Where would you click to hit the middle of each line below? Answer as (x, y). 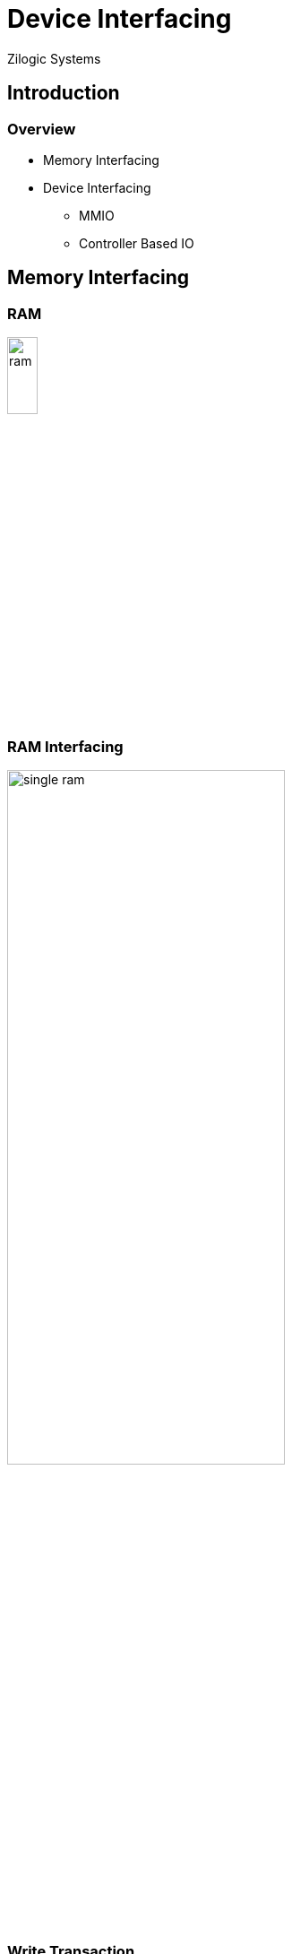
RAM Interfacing (65, 746)
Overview (42, 129)
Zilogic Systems (54, 58)
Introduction (64, 93)
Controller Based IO (137, 243)
